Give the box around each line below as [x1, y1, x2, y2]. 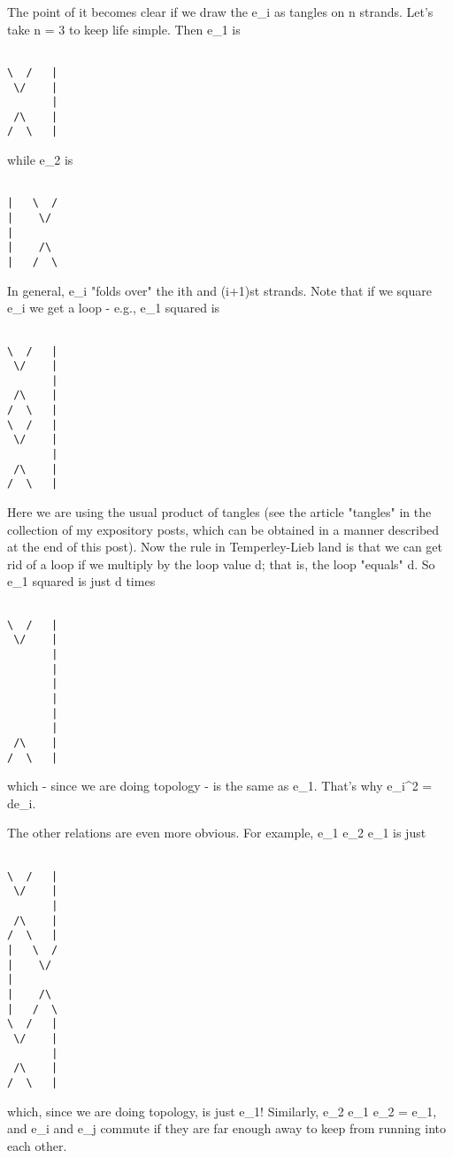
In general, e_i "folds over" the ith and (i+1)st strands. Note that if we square [7, 281, 433, 299]
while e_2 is [7, 151, 73, 169]
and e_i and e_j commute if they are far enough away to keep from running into [7, 1119, 446, 1138]
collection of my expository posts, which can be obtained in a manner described [7, 520, 440, 538]
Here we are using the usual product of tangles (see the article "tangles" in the [7, 503, 432, 521]
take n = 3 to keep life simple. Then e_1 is [7, 19, 241, 38]
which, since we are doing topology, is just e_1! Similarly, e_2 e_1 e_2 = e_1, [7, 1101, 437, 1120]
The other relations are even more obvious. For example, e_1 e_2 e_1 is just [7, 823, 426, 842]
